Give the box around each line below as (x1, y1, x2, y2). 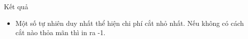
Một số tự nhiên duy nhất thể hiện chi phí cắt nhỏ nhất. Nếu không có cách (15, 18, 244, 28)
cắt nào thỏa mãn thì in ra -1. (15, 27, 106, 38)
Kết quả (4, 1, 28, 11)
